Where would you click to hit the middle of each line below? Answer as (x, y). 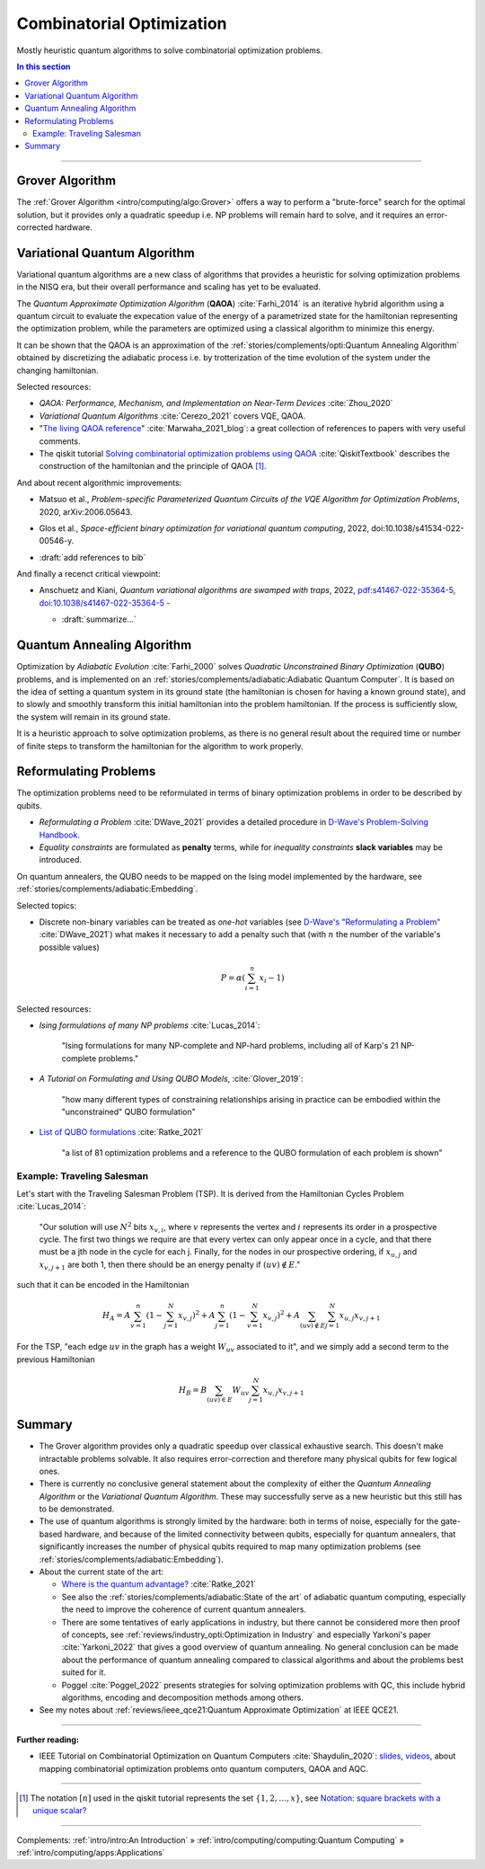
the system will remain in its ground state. (93, 717)
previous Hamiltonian (56, 1359)
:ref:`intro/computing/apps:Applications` (91, 1853)
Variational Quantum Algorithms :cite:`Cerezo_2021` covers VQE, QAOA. (172, 416)
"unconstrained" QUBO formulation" (129, 1112)
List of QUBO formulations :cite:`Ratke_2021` (121, 1132)
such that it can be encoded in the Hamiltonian (103, 1285)
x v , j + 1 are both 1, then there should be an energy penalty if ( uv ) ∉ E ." (170, 1265)
